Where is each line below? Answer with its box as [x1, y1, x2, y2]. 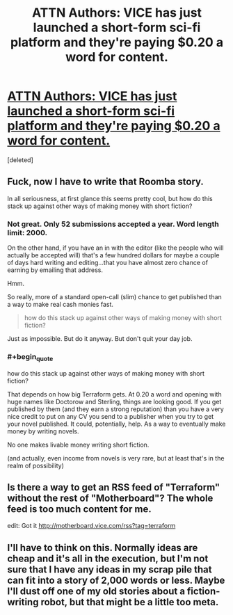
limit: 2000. [7, 227, 47, 237]
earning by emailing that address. [7, 266, 103, 274]
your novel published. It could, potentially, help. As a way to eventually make [7, 420, 226, 428]
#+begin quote [7, 351, 54, 363]
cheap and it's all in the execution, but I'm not [7, 552, 209, 564]
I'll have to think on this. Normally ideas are [7, 541, 198, 554]
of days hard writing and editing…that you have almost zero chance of [7, 259, 209, 267]
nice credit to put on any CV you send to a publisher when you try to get [7, 412, 214, 420]
